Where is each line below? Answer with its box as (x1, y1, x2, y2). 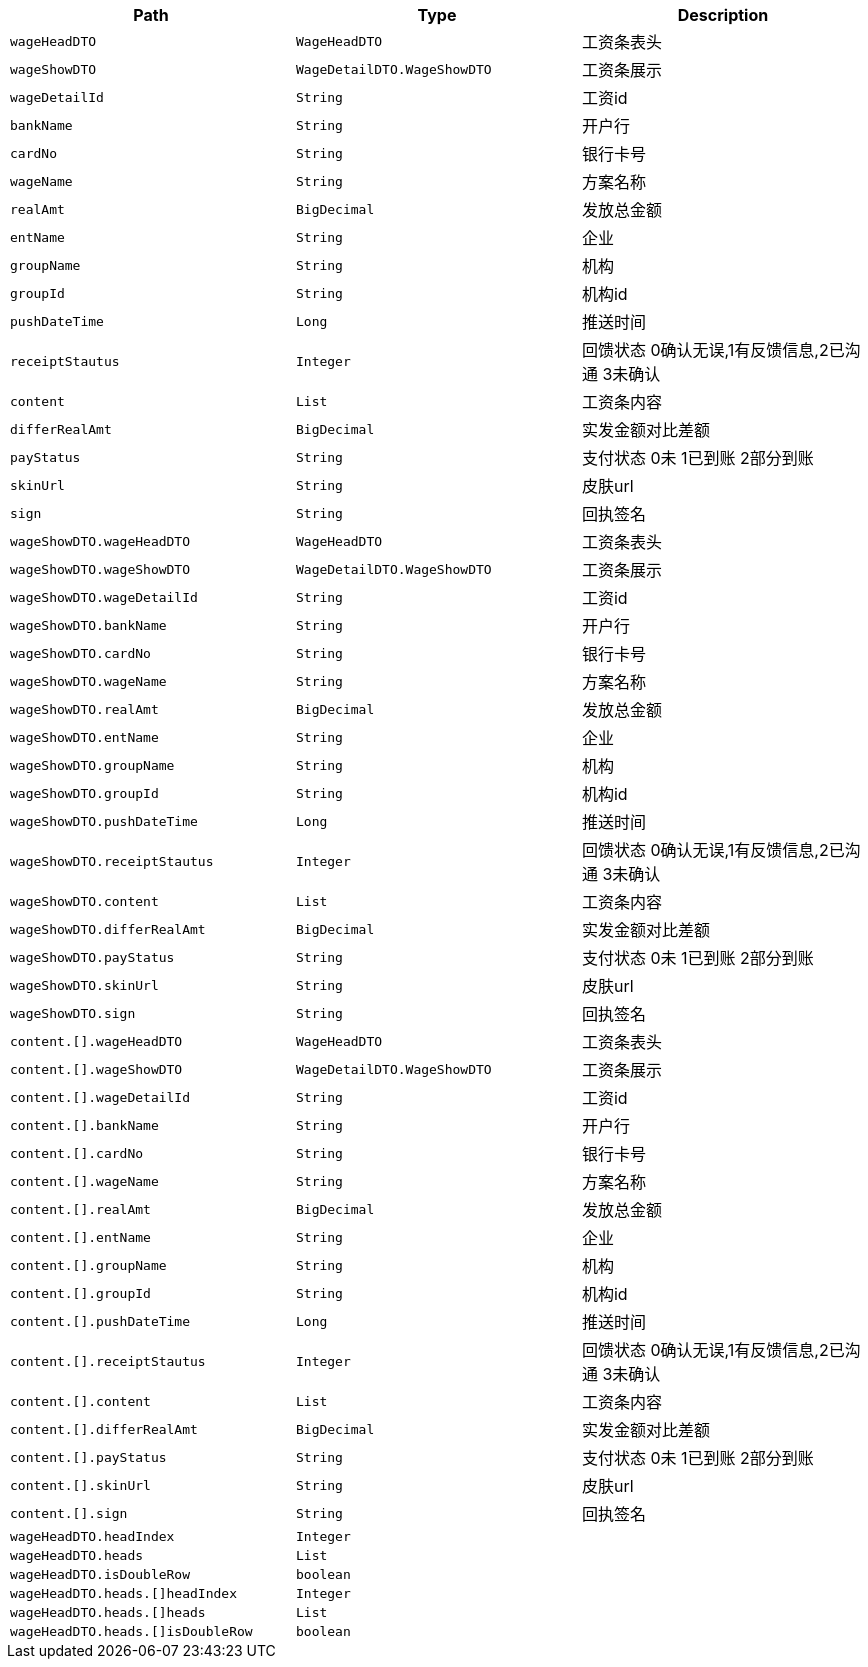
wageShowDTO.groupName (10, 757, 175, 773)
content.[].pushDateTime (10, 1313, 191, 1329)
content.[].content (10, 1393, 151, 1409)
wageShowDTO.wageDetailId (10, 589, 198, 605)
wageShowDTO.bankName (10, 617, 167, 633)
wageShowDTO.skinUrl (10, 977, 159, 993)
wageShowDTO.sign (10, 1005, 136, 1021)
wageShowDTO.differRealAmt (10, 921, 206, 937)
